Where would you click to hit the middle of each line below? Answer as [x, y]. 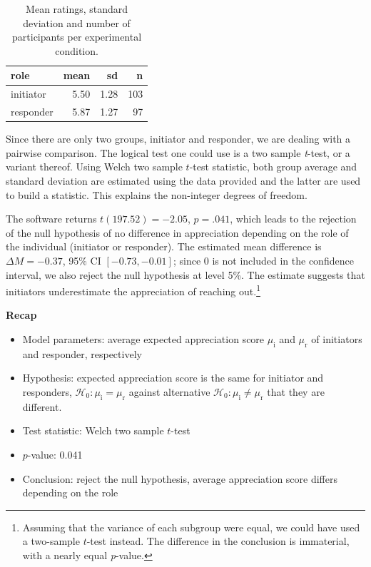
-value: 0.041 [55, 454]
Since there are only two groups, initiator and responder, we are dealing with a [178, 139]
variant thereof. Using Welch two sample [94, 167]
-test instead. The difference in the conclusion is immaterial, [218, 541]
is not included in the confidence [283, 260]
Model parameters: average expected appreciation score [143, 338]
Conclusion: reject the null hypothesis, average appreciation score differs [180, 478]
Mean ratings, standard [77, 9]
